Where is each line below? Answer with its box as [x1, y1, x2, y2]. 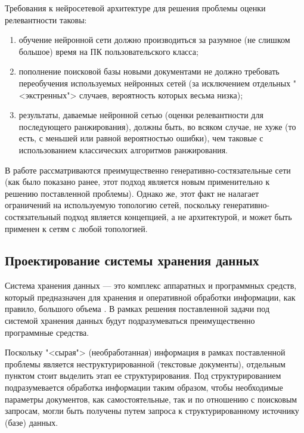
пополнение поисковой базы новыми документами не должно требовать [18, 65, 280, 78]
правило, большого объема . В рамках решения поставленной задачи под [5, 302, 270, 315]
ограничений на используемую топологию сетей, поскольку [5, 199, 221, 211]
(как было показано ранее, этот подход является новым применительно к [5, 175, 270, 188]
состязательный [5, 210, 61, 222]
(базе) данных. [5, 416, 58, 428]
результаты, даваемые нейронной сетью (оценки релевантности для [18, 109, 263, 121]
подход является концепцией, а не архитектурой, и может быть [63, 210, 292, 222]
